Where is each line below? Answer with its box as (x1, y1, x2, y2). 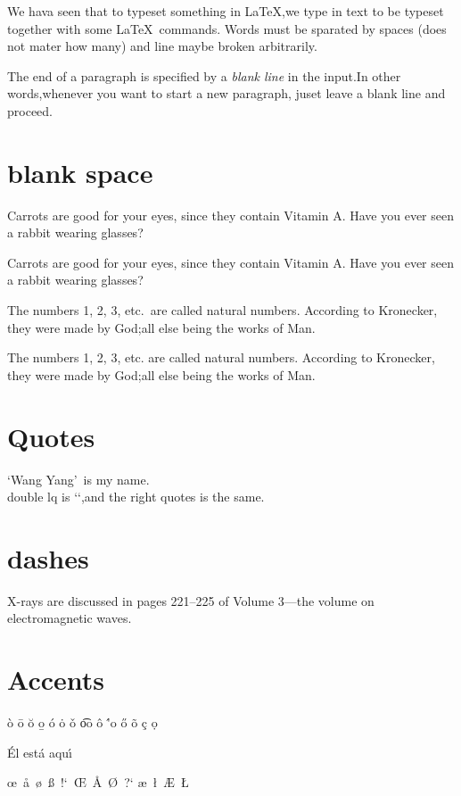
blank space (7, 153, 153, 190)
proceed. (7, 101, 53, 120)
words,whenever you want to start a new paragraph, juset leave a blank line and (7, 84, 446, 103)
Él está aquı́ (7, 742, 72, 761)
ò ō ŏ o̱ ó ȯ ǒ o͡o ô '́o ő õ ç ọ (7, 713, 158, 732)
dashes (7, 539, 89, 576)
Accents (7, 661, 105, 698)
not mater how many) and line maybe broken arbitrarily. (7, 37, 317, 55)
